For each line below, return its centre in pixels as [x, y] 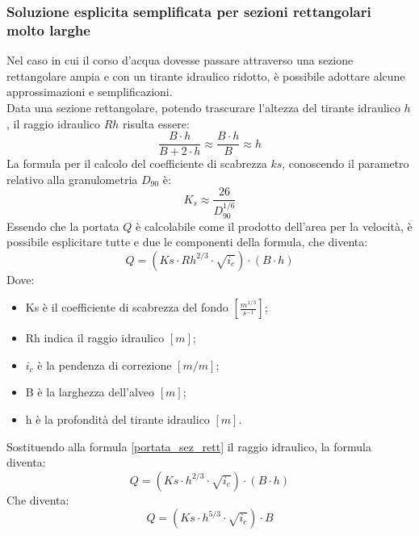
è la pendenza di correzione [105, 364]
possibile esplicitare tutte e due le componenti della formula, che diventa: [187, 242]
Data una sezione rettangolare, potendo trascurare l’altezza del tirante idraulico [203, 107]
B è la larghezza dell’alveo [90, 392]
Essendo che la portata [63, 226]
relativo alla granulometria [72, 179]
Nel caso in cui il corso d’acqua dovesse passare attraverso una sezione [180, 60]
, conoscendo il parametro [346, 163]
